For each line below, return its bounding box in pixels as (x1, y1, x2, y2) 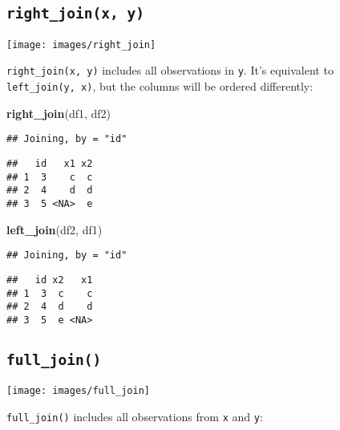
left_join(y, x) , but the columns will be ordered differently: (6, 78, 314, 95)
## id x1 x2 (6, 158, 93, 169)
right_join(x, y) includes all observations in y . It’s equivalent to (6, 62, 334, 79)
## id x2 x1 (6, 274, 93, 286)
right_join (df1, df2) (6, 104, 111, 121)
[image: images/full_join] (6, 385, 150, 397)
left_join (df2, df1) (6, 221, 103, 237)
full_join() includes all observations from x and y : (6, 408, 263, 424)
